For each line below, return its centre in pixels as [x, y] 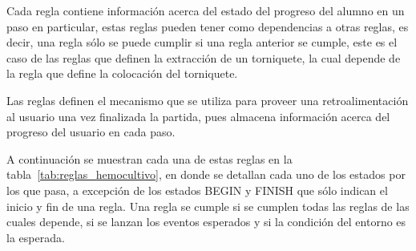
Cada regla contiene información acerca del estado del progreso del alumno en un [206, 10]
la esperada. [36, 237]
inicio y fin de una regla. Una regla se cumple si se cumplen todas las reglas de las [208, 206]
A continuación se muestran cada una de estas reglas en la [149, 158]
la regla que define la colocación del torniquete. [122, 73]
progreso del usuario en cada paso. [91, 132]
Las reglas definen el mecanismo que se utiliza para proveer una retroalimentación [208, 100]
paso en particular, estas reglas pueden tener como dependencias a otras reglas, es [208, 26]
